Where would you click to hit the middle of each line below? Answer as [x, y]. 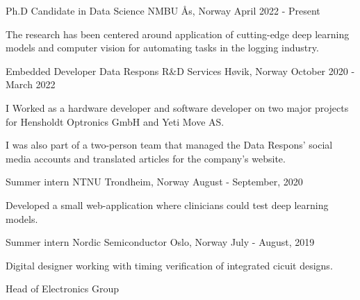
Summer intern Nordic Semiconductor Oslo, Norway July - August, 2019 [160, 242]
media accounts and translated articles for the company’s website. [146, 158]
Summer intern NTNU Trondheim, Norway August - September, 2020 [154, 182]
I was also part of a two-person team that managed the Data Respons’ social [169, 145]
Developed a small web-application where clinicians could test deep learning [167, 205]
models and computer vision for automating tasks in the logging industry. [162, 48]
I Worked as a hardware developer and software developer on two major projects [177, 107]
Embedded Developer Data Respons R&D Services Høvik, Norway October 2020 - [180, 70]
